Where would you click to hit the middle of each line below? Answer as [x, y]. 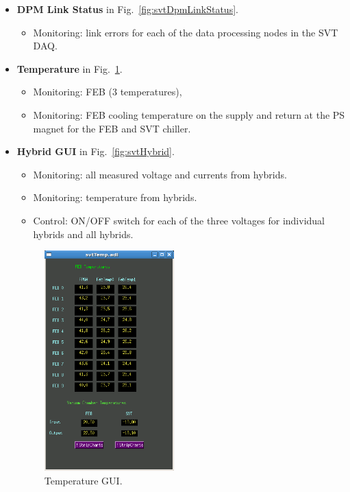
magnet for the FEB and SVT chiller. [112, 128]
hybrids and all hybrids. [83, 234]
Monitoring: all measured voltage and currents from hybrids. [160, 174]
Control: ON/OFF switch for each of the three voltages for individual [179, 220]
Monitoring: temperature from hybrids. [115, 197]
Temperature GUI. [83, 481]
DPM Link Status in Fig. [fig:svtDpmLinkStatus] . [127, 9]
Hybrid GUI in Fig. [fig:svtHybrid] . [96, 151]
